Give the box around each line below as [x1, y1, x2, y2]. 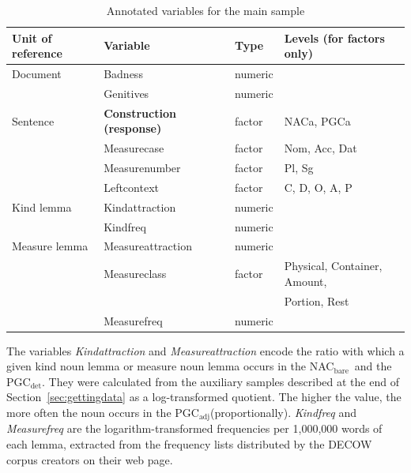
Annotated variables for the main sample [106, 2, 305, 18]
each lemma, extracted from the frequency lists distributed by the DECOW [6, 436, 372, 452]
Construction [104, 104, 176, 121]
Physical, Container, [284, 257, 383, 274]
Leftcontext [104, 178, 159, 195]
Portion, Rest [284, 292, 349, 309]
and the [354, 358, 392, 374]
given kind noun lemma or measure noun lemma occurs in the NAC [6, 358, 334, 374]
